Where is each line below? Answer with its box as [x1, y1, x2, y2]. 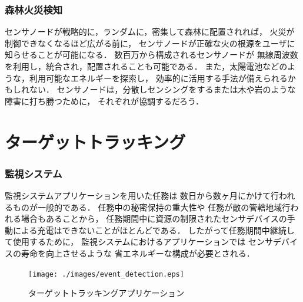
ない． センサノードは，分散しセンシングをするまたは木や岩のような [29, 83, 296, 96]
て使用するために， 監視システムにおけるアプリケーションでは [5, 235, 246, 248]
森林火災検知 [5, 2, 63, 17]
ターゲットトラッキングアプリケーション [28, 287, 185, 299]
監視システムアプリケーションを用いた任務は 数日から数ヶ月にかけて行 [5, 189, 279, 201]
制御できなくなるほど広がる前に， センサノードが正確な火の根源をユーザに [5, 37, 295, 49]
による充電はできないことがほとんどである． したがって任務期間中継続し [12, 224, 295, 236]
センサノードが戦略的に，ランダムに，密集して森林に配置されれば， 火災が [5, 25, 295, 38]
